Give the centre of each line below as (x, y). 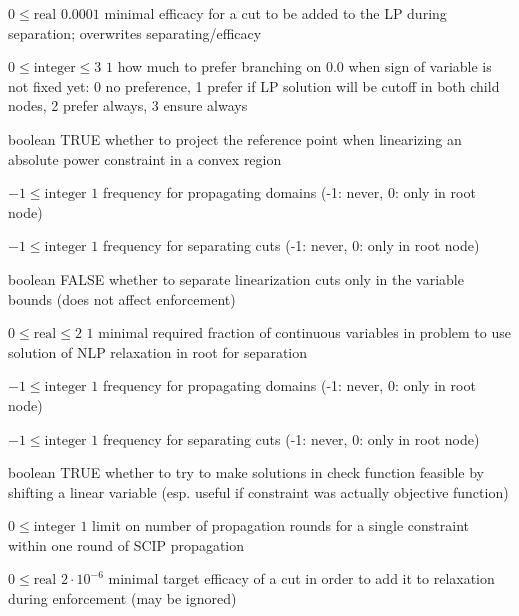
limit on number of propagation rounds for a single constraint (280, 525)
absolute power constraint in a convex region (145, 158)
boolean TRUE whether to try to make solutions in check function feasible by (246, 472)
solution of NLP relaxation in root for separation (158, 351)
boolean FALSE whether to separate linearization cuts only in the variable (236, 278)
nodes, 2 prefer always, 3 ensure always (128, 105)
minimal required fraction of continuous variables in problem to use (304, 332)
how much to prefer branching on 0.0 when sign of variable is (304, 66)
